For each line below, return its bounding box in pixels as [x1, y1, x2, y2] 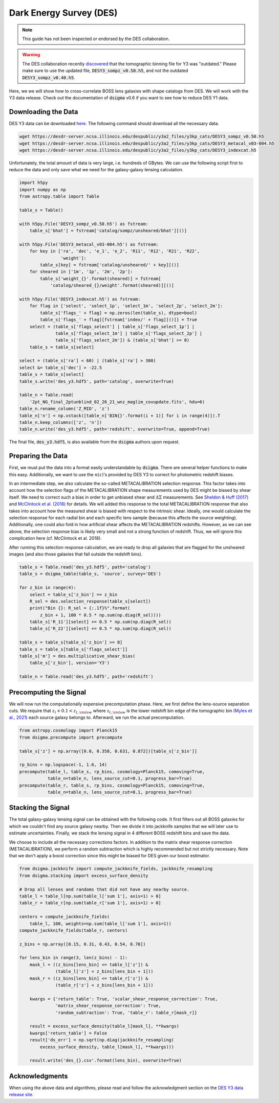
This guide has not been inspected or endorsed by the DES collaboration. [22, 36, 170, 42]
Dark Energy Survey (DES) [9, 7, 118, 18]
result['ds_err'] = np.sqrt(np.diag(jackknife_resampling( [29, 1037, 174, 1043]
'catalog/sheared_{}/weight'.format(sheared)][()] [50, 283, 174, 288]
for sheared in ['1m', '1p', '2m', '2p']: [29, 269, 133, 275]
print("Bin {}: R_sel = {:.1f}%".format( [29, 605, 130, 611]
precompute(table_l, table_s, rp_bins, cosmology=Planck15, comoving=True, [19, 769, 205, 774]
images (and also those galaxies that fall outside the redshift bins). [9, 551, 143, 557]
